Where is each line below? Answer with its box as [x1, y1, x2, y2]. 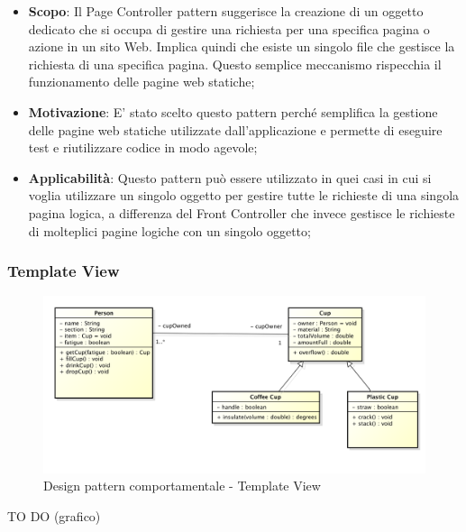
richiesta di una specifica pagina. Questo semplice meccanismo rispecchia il [28, 54, 442, 73]
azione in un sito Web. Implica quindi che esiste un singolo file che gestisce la [28, 37, 455, 56]
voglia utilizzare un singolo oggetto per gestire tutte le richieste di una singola [28, 186, 460, 205]
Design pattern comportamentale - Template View [43, 476, 321, 495]
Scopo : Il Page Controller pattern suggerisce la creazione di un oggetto [28, 2, 424, 20]
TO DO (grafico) [7, 506, 101, 525]
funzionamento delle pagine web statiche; [28, 72, 255, 91]
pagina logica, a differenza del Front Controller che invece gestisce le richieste [28, 203, 455, 222]
